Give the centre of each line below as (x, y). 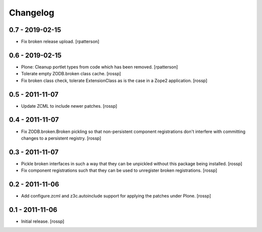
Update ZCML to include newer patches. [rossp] (69, 106)
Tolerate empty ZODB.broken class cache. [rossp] (71, 74)
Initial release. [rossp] (43, 221)
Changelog (32, 13)
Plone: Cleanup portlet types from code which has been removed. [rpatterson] (99, 67)
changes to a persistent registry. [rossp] (61, 138)
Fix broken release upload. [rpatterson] (60, 42)
